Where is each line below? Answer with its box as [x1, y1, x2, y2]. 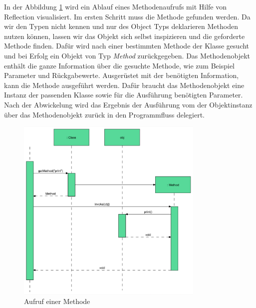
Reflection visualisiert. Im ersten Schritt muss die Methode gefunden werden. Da [4, 11, 251, 21]
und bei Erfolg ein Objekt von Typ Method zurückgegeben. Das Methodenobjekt [4, 50, 251, 60]
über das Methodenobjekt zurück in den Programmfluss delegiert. [4, 109, 205, 119]
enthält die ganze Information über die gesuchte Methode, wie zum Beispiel [4, 60, 235, 70]
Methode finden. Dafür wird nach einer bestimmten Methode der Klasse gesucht [4, 40, 250, 51]
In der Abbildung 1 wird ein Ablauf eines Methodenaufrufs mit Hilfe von [4, 1, 227, 11]
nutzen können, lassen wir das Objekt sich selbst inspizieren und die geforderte [4, 30, 245, 41]
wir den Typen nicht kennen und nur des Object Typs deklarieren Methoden [4, 21, 238, 31]
